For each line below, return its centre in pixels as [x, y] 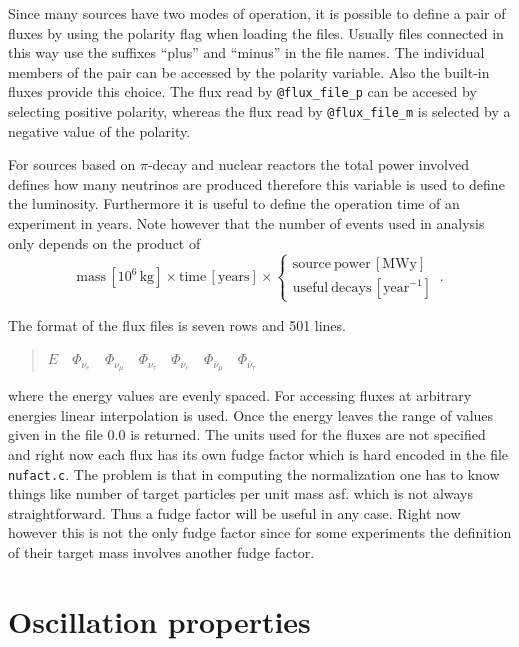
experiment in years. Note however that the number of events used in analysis [246, 223]
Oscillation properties [159, 620]
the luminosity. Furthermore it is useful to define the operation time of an [234, 203]
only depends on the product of [104, 242]
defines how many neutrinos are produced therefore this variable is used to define [256, 183]
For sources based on [72, 164]
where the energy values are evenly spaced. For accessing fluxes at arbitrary [240, 395]
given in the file [55, 434]
